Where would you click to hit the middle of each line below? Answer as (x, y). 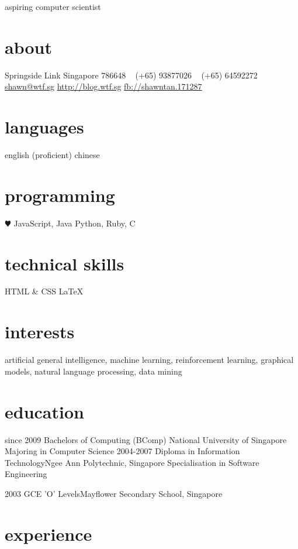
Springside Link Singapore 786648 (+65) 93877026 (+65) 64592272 (131, 75)
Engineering (26, 474)
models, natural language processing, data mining (93, 371)
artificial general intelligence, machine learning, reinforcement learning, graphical (149, 360)
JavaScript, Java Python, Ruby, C (74, 223)
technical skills (65, 263)
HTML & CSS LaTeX (44, 291)
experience (48, 533)
